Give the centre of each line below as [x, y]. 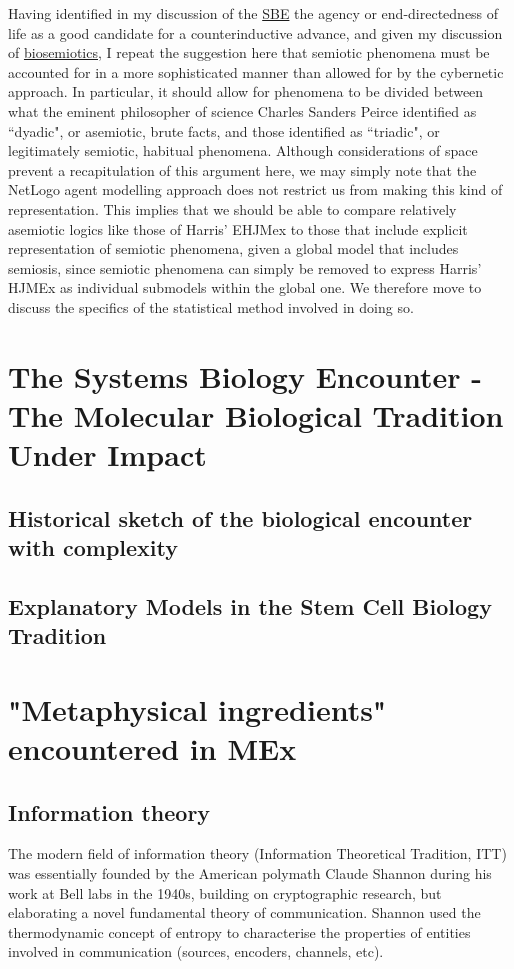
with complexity [93, 547]
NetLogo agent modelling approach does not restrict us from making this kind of [255, 189]
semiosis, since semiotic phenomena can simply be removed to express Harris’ [245, 267]
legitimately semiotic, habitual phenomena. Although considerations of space [243, 150]
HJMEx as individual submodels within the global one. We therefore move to [245, 287]
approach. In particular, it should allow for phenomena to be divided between [246, 91]
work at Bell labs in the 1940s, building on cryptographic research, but [225, 892]
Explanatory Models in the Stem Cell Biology [250, 605]
